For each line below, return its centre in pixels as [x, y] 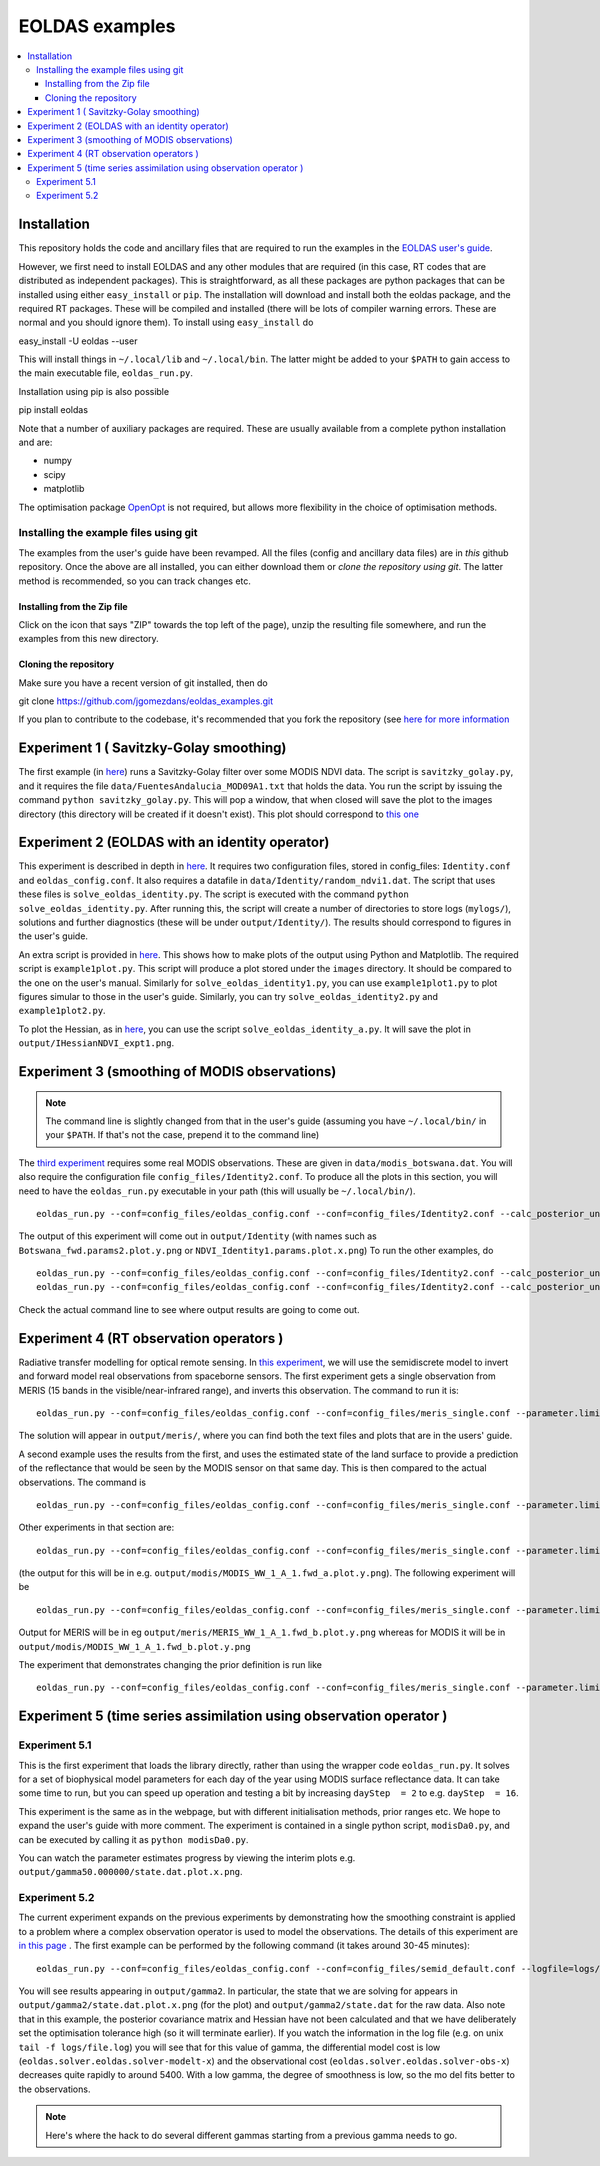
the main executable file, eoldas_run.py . [106, 373]
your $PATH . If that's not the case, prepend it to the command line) [182, 1135]
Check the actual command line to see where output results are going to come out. [189, 1309]
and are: [35, 442]
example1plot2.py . [62, 1011]
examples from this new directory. [88, 639]
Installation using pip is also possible [94, 391]
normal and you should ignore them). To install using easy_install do [166, 322]
